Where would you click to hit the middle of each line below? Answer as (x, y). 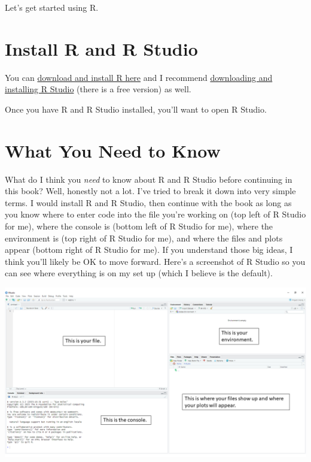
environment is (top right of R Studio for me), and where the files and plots (144, 238)
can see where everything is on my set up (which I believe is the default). (139, 273)
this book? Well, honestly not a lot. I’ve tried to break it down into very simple (150, 191)
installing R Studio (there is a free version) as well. (98, 89)
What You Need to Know (113, 150)
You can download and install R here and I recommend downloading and (139, 77)
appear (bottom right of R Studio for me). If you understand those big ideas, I (149, 250)
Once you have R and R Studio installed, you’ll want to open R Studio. (136, 109)
